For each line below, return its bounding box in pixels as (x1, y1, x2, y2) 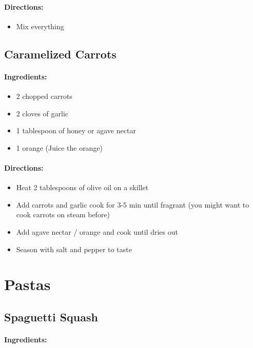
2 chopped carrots (16, 90, 72, 101)
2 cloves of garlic (16, 108, 69, 118)
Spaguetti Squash (4, 309, 98, 324)
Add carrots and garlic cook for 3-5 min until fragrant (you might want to (16, 199, 249, 210)
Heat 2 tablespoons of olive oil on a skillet (16, 182, 149, 193)
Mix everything (16, 21, 64, 31)
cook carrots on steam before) (16, 209, 110, 220)
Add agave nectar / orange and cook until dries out (16, 226, 178, 237)
